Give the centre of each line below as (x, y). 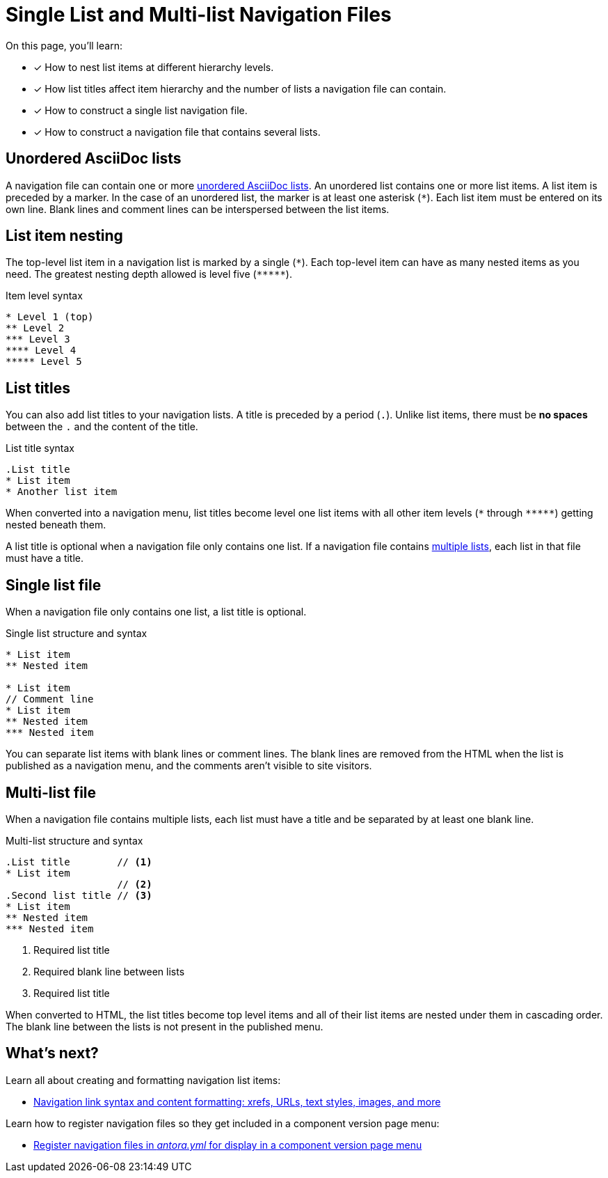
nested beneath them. (56, 525)
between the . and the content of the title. (102, 427)
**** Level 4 (41, 351)
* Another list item (62, 492)
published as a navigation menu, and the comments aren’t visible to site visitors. (189, 766)
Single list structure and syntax (77, 634)
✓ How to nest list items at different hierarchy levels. (154, 67)
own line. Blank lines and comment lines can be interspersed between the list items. (198, 209)
